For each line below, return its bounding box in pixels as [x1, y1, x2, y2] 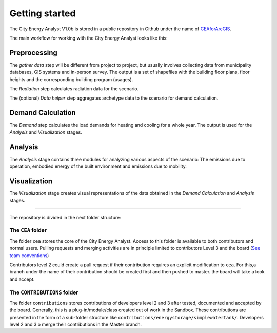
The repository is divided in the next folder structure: [9, 214, 121, 220]
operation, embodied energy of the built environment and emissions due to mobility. [9, 163, 187, 169]
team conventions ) [9, 252, 49, 259]
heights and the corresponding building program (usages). [9, 76, 133, 82]
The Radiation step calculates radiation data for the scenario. [9, 86, 139, 92]
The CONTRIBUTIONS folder [9, 289, 78, 296]
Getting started [9, 8, 76, 19]
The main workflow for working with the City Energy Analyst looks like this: [9, 35, 168, 41]
